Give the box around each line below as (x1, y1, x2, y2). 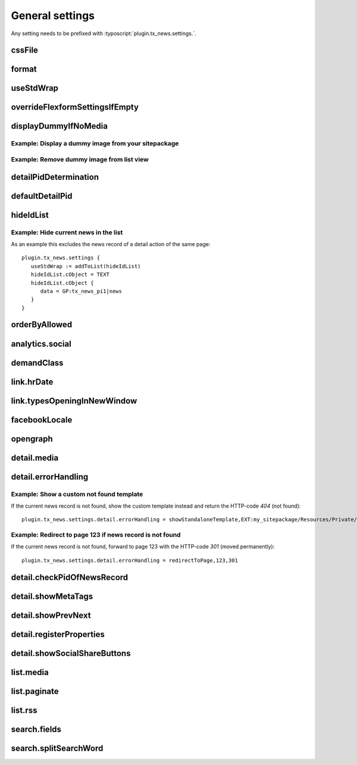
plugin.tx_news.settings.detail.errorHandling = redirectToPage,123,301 (21, 557, 238, 564)
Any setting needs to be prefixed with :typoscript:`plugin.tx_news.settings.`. (11, 30, 196, 37)
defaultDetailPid (11, 191, 73, 201)
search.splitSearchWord (11, 743, 104, 753)
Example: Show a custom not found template (11, 490, 143, 498)
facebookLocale (11, 415, 73, 425)
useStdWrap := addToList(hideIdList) (30, 263, 141, 269)
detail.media (11, 453, 59, 463)
